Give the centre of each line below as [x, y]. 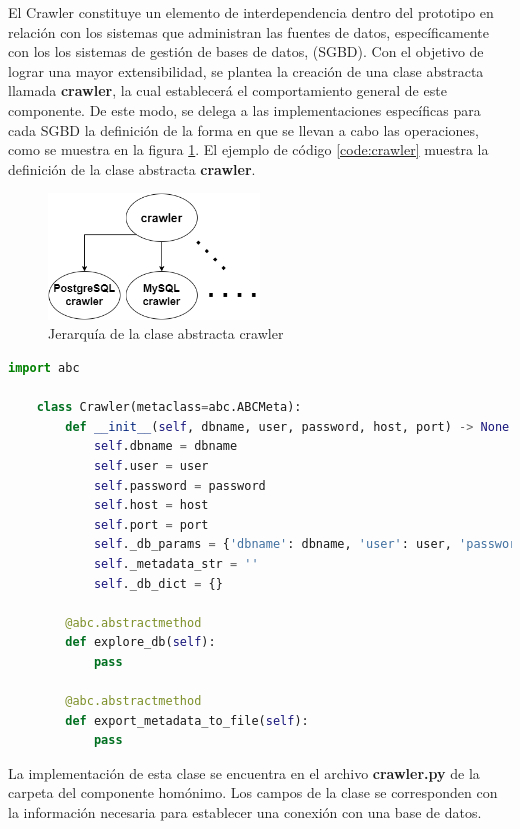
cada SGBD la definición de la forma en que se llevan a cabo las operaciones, [243, 129]
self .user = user [151, 465]
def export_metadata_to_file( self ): [187, 720]
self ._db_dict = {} [158, 583]
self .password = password [179, 485]
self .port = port [151, 524]
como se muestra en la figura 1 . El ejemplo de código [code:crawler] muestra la [248, 149]
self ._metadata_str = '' [176, 563]
